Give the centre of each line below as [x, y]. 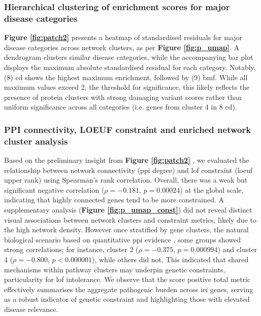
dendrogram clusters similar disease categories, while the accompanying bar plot [129, 57]
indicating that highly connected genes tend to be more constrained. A [114, 200]
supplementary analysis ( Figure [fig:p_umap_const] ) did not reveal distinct [128, 209]
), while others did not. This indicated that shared [170, 259]
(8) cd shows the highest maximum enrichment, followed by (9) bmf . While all [126, 77]
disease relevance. [31, 309]
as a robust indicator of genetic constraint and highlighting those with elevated [127, 299]
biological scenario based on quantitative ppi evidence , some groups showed [122, 239]
